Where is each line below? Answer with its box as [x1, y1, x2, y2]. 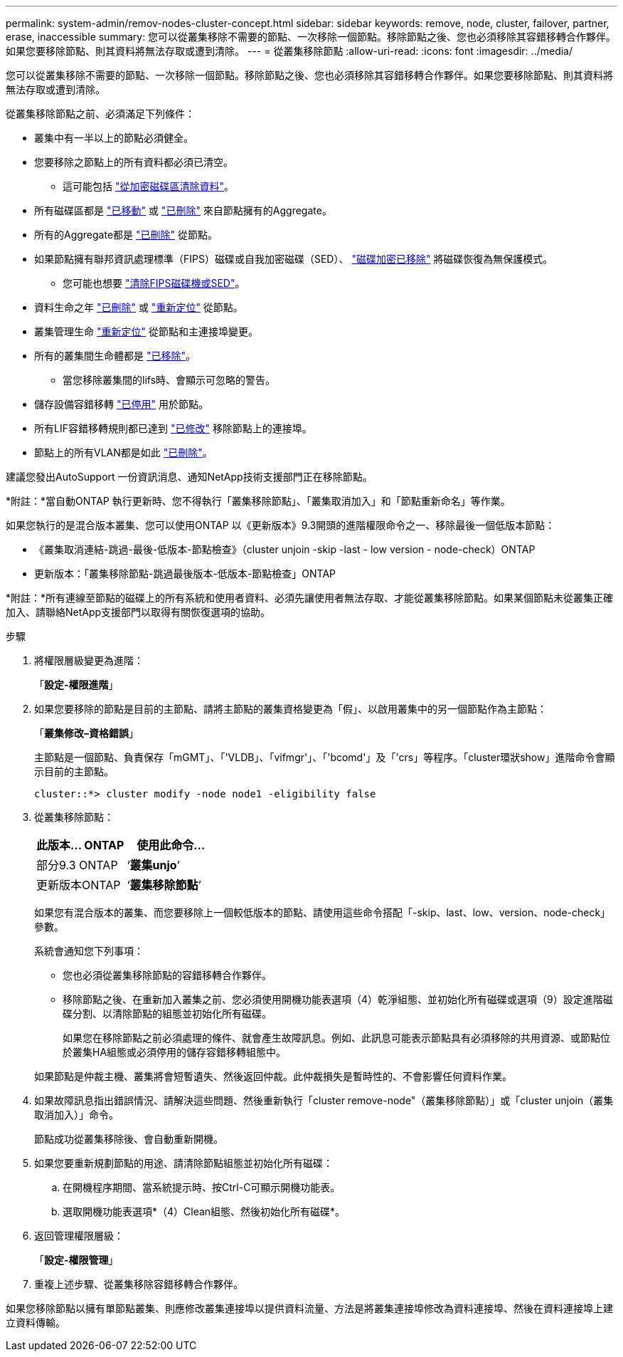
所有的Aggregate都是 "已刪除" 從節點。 [34, 229, 218, 241]
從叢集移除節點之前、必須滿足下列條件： [6, 108, 195, 120]
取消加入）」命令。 [34, 1109, 119, 1121]
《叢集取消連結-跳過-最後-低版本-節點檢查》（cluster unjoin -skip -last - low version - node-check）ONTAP [34, 543, 536, 555]
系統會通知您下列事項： [34, 945, 144, 957]
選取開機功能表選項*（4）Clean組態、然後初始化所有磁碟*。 [63, 1205, 346, 1217]
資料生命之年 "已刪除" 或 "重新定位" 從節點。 [34, 301, 243, 313]
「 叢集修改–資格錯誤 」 [34, 727, 139, 739]
